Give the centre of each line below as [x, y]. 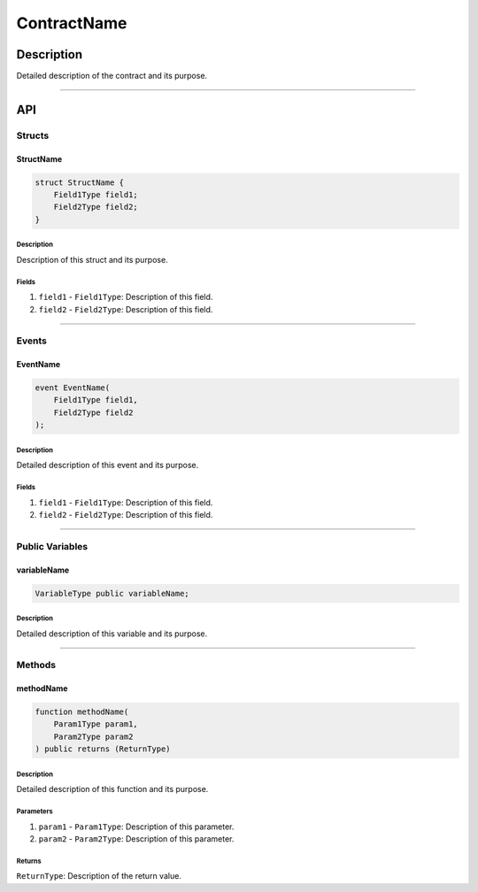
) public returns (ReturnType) [103, 749]
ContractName [72, 23]
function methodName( [82, 712]
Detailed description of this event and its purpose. [108, 465]
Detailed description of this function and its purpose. [112, 789]
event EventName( [73, 388]
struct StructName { [79, 182]
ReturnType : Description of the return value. [99, 876]
